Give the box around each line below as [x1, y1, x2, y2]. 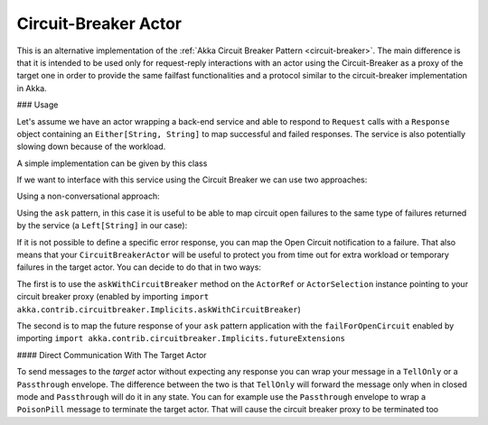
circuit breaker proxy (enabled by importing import [16, 291, 210, 302]
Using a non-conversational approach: [16, 190, 160, 202]
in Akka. [16, 82, 47, 94]
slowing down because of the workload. [16, 141, 166, 152]
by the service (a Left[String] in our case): [16, 220, 188, 231]
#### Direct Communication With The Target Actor [16, 349, 207, 360]
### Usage [16, 99, 59, 110]
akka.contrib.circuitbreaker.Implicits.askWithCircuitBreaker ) [16, 303, 302, 315]
